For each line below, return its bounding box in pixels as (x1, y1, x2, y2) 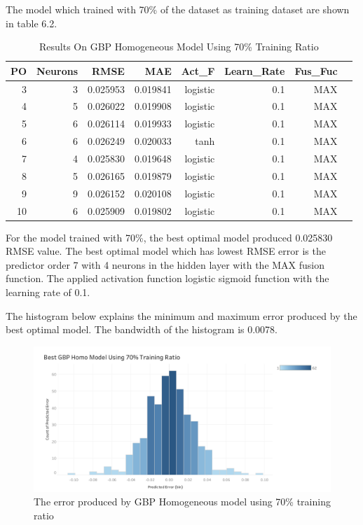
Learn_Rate (224, 63, 285, 78)
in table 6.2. (6, 15, 57, 30)
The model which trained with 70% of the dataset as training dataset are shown (6, 2, 350, 16)
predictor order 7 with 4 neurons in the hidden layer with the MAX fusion (6, 257, 325, 272)
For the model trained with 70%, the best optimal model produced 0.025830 (6, 230, 333, 244)
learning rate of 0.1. (6, 285, 90, 299)
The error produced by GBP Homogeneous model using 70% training (34, 494, 331, 509)
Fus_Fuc (294, 63, 338, 78)
